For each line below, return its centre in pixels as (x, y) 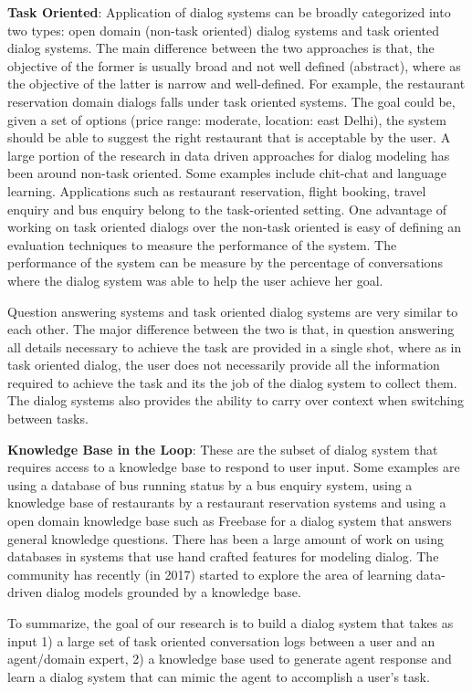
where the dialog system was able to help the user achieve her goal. (195, 280)
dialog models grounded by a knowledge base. (173, 592)
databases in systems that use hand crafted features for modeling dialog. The (223, 556)
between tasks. (48, 419)
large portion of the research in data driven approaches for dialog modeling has (229, 155)
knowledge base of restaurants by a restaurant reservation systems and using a (227, 503)
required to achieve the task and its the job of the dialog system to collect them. (232, 382)
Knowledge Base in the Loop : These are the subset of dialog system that (223, 449)
